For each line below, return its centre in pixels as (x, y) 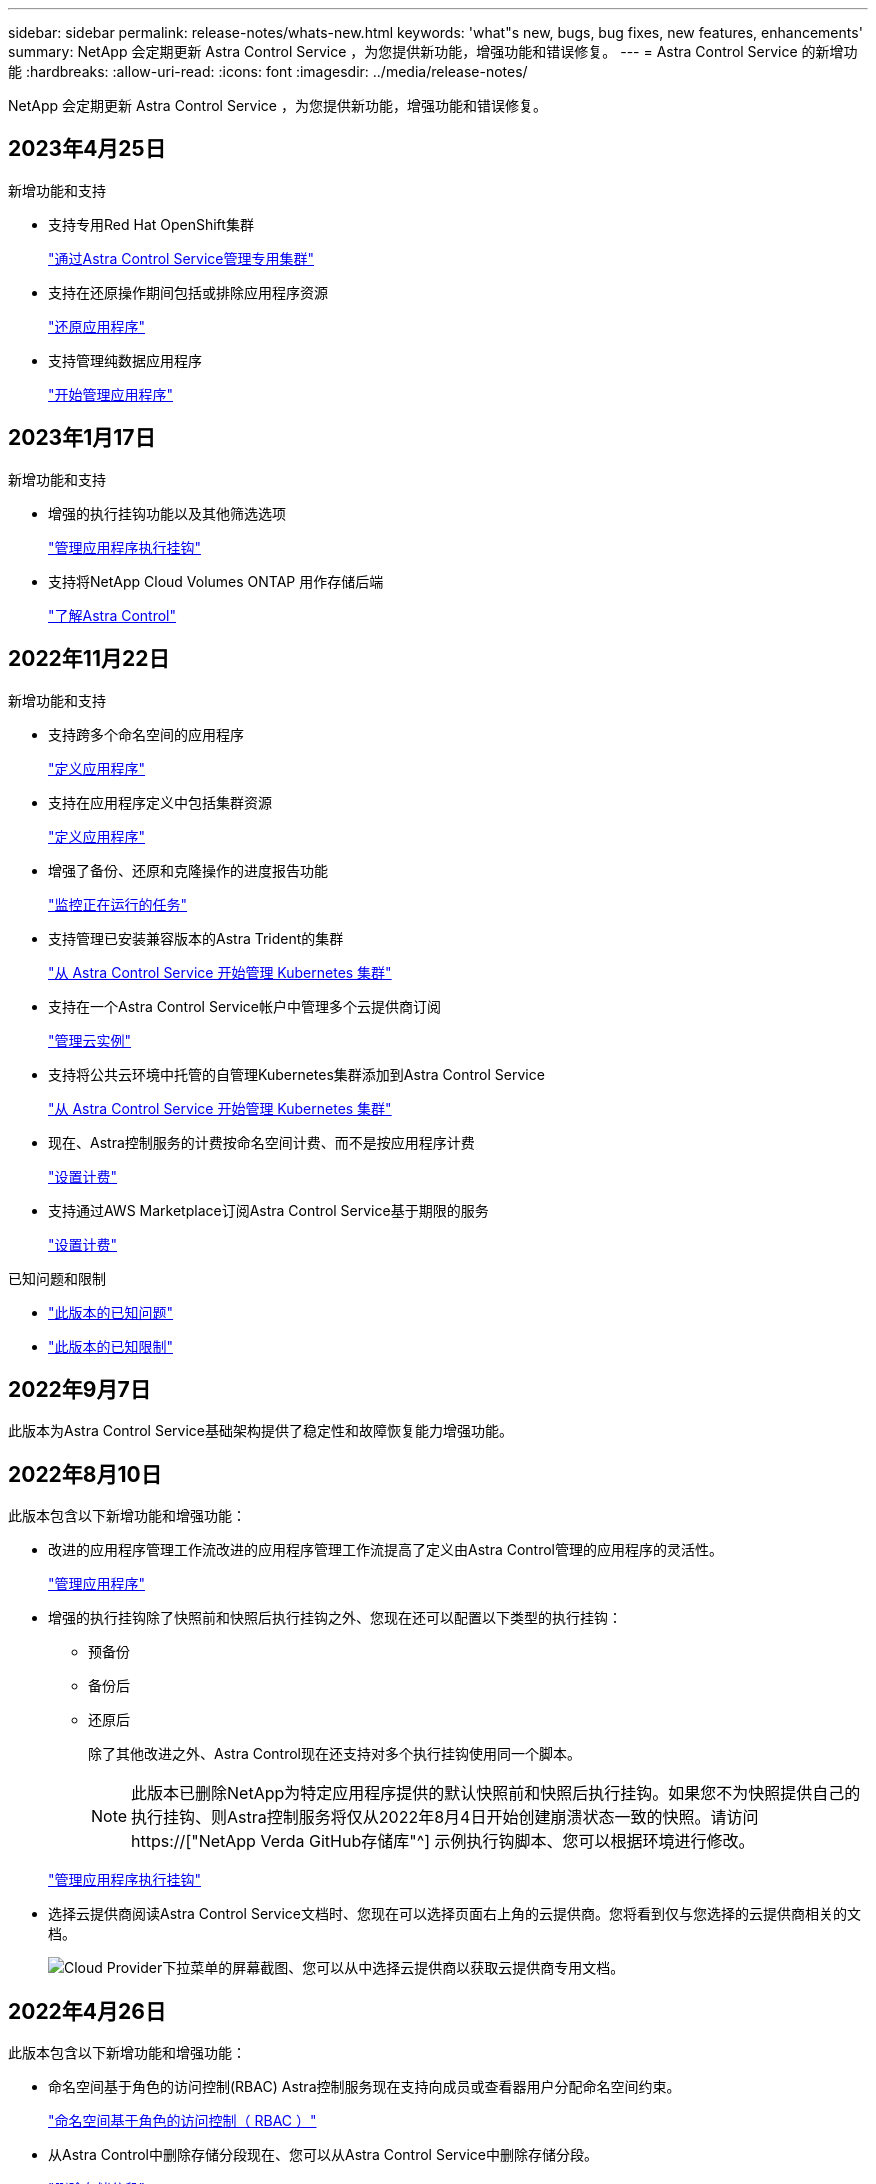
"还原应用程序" (97, 326)
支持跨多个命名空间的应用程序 (146, 734)
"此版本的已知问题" (111, 1312)
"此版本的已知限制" (111, 1346)
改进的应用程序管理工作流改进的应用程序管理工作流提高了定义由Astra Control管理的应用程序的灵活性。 (385, 1550)
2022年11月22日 (89, 659)
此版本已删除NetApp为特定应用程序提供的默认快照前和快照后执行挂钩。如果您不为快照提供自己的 (496, 1793)
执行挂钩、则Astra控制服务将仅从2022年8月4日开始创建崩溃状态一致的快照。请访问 (445, 1817)
